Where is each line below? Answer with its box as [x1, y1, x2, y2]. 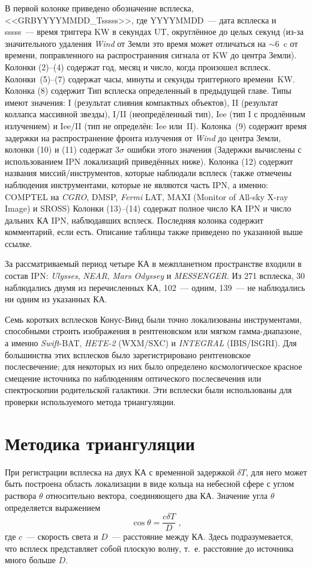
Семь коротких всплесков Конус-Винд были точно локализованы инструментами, [5, 313, 302, 325]
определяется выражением [5, 501, 101, 513]
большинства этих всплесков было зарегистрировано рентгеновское [5, 348, 251, 361]
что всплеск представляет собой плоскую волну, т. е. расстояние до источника [5, 542, 294, 554]
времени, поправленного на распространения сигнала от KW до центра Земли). [5, 49, 297, 61]
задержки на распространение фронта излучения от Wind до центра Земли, [5, 131, 281, 144]
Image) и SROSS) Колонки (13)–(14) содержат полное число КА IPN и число [5, 202, 292, 215]
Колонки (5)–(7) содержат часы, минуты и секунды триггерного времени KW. [5, 72, 295, 85]
